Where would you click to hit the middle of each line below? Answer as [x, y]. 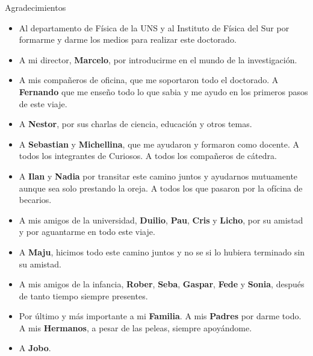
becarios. [35, 200]
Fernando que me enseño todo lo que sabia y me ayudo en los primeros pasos [163, 91]
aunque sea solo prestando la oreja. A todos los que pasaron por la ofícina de [161, 188]
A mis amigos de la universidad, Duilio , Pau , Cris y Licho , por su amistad [161, 220]
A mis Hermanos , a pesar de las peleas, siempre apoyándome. [135, 327]
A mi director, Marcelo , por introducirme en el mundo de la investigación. [158, 59]
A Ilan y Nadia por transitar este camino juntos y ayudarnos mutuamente [158, 176]
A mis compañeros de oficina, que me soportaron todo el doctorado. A [149, 80]
